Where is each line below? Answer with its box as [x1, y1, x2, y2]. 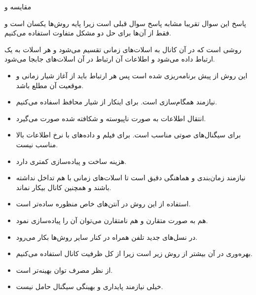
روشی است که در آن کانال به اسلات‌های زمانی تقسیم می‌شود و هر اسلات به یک [4, 44, 242, 54]
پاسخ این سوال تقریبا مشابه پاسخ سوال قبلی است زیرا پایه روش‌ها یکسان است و [4, 18, 246, 28]
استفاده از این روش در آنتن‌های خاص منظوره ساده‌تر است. [16, 198, 191, 209]
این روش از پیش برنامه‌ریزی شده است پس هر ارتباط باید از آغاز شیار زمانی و [16, 70, 248, 80]
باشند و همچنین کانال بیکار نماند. [16, 182, 111, 192]
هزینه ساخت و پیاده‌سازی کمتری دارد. [16, 156, 127, 166]
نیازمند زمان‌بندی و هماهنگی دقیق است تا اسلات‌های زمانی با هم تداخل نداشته [16, 172, 246, 183]
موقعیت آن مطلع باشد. [16, 80, 84, 90]
